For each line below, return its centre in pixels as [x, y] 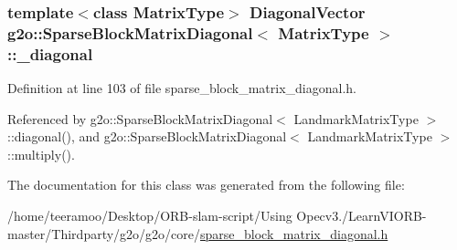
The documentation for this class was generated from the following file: [206, 185]
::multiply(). [41, 154]
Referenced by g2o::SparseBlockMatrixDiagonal [140, 118]
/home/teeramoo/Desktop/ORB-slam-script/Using [150, 216]
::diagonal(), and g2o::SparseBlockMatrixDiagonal [147, 136]
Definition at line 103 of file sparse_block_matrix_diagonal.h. [182, 88]
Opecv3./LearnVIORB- [361, 216]
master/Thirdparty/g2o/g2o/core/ [104, 233]
